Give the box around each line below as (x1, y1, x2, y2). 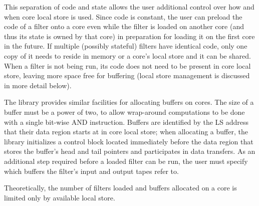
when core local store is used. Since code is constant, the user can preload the (4, 11, 242, 22)
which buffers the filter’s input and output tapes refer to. (4, 165, 179, 176)
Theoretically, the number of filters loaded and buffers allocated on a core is (4, 182, 237, 193)
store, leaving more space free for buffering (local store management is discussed (4, 70, 250, 81)
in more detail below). (4, 80, 72, 90)
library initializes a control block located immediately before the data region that (4, 136, 253, 146)
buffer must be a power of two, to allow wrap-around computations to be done (4, 106, 245, 117)
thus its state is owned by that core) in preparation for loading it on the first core (4, 31, 255, 41)
